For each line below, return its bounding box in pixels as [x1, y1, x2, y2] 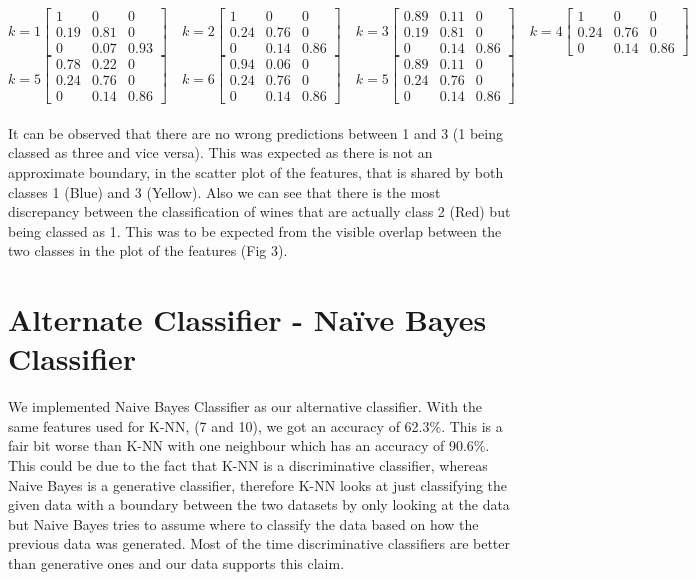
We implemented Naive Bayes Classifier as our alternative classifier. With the [8, 396, 483, 417]
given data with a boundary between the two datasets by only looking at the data [8, 494, 510, 515]
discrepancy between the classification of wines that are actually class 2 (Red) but [8, 201, 511, 222]
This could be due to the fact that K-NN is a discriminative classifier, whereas [8, 455, 488, 476]
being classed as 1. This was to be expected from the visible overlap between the [8, 220, 502, 241]
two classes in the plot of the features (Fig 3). [8, 240, 288, 261]
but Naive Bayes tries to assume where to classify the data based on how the [8, 513, 479, 534]
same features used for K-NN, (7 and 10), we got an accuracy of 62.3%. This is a [8, 415, 503, 436]
